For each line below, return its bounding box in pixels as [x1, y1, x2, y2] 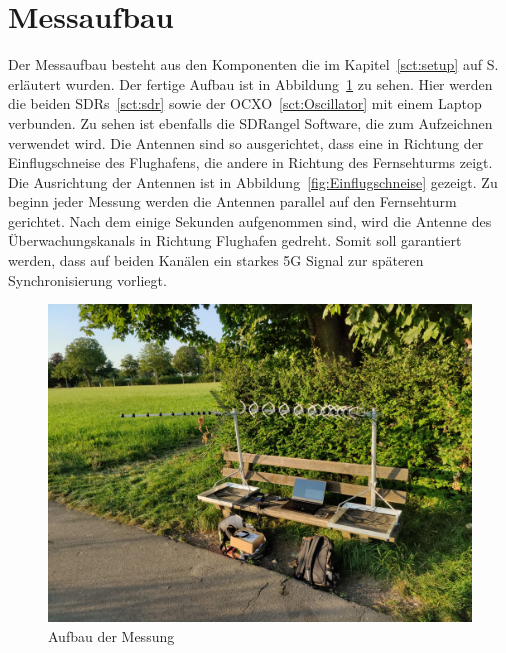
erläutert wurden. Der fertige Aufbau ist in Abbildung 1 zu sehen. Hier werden [8, 73, 493, 94]
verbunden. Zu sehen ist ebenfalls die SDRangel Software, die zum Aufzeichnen [8, 112, 493, 133]
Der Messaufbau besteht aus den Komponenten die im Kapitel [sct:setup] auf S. [8, 54, 499, 75]
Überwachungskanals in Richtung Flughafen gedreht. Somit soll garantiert [8, 230, 462, 251]
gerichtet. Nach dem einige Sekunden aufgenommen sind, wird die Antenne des [8, 210, 492, 231]
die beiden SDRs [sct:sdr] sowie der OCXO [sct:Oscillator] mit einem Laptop [8, 93, 482, 114]
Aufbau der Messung [48, 625, 175, 646]
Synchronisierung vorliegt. [8, 269, 167, 290]
